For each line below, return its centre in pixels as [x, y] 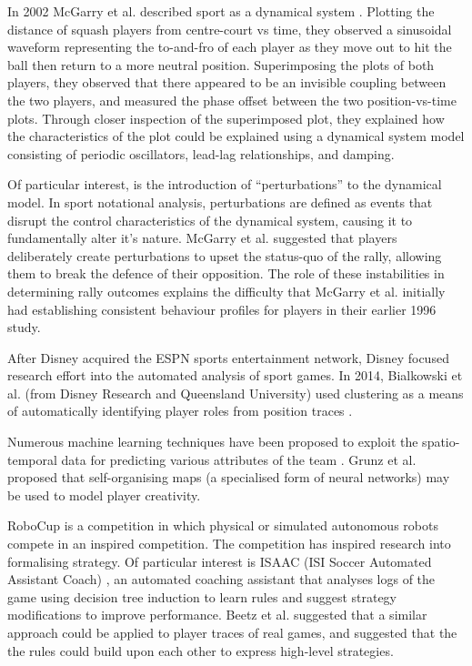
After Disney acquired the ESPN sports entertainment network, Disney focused [228, 357]
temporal [32, 459]
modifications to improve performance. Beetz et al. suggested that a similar [217, 615]
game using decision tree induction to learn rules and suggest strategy [202, 596]
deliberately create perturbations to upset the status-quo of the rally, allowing [225, 255]
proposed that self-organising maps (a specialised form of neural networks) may [229, 477]
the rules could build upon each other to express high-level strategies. [201, 650]
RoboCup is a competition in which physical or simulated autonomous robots [223, 525]
